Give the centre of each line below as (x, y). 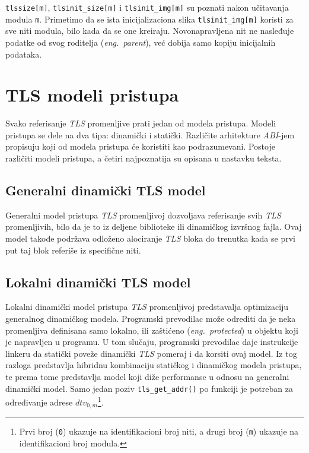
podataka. (24, 54)
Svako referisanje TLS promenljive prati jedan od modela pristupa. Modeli (141, 123)
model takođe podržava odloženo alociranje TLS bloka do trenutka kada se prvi (150, 238)
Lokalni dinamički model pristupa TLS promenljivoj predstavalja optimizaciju (147, 307)
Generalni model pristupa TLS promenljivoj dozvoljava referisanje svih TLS (143, 215)
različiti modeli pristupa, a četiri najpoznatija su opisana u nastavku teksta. (144, 158)
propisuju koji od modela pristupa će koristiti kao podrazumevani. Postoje (140, 146)
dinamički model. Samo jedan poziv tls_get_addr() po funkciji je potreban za (149, 388)
